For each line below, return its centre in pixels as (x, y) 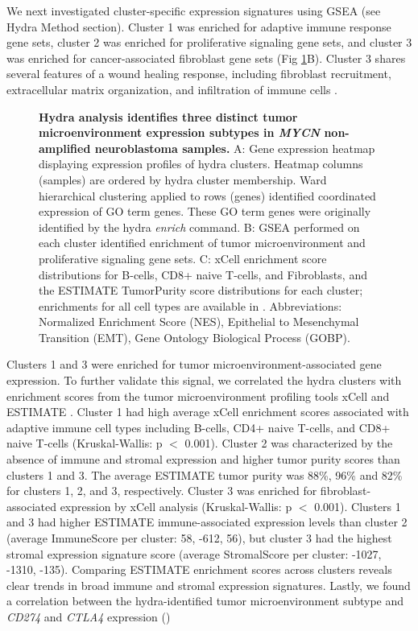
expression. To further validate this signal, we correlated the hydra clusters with (204, 380)
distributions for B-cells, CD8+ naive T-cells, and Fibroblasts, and (203, 274)
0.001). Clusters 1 (358, 506)
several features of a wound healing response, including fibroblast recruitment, (199, 74)
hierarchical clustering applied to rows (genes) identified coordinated (207, 195)
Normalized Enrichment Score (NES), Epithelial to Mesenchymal (199, 322)
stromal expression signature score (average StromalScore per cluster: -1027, (194, 553)
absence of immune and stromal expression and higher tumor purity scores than (203, 459)
